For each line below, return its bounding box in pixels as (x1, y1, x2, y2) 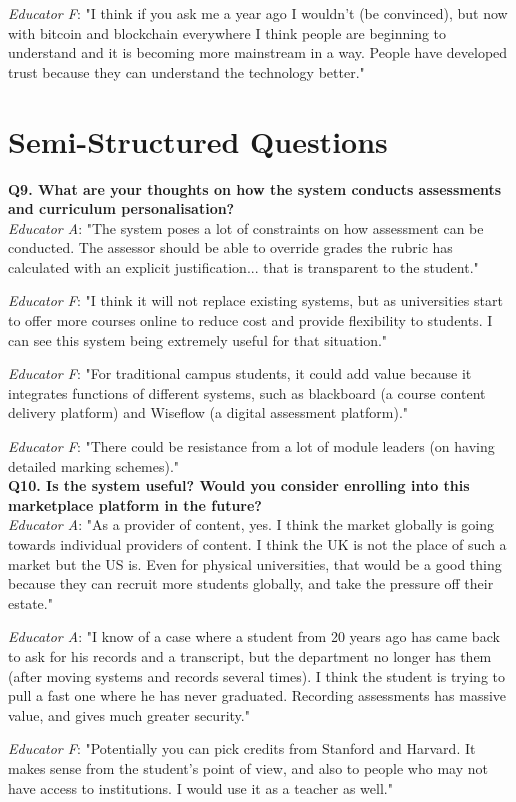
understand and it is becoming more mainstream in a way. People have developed (8, 42, 508, 63)
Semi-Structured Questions (8, 120, 388, 161)
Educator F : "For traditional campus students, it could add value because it (8, 363, 472, 384)
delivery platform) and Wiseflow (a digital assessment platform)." (8, 402, 409, 423)
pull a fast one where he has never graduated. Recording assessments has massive (8, 685, 507, 706)
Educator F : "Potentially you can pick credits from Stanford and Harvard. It (8, 738, 476, 759)
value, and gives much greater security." (8, 704, 250, 725)
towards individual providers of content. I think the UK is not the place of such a (8, 534, 507, 554)
